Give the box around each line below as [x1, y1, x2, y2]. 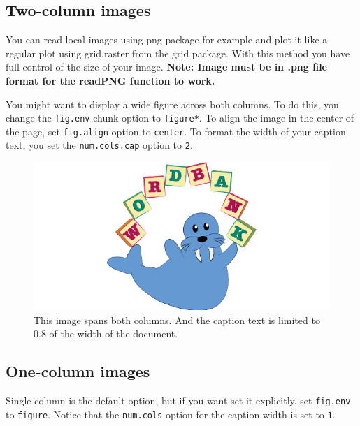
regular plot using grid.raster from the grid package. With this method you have [6, 45, 350, 60]
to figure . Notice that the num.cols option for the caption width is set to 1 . [6, 406, 336, 421]
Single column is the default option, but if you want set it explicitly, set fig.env [6, 393, 351, 408]
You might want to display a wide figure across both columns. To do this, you [6, 96, 339, 111]
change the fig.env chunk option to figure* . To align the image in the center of [6, 110, 354, 125]
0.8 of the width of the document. [34, 326, 178, 341]
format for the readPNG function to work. [6, 73, 215, 87]
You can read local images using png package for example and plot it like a [6, 32, 328, 47]
